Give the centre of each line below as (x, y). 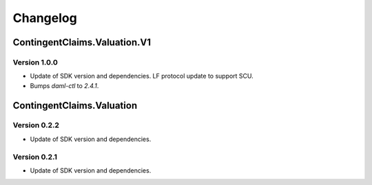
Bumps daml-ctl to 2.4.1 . (64, 85)
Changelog (45, 18)
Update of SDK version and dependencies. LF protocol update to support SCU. (142, 76)
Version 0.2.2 (36, 125)
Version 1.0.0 (35, 62)
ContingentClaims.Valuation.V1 (82, 42)
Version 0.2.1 (35, 157)
